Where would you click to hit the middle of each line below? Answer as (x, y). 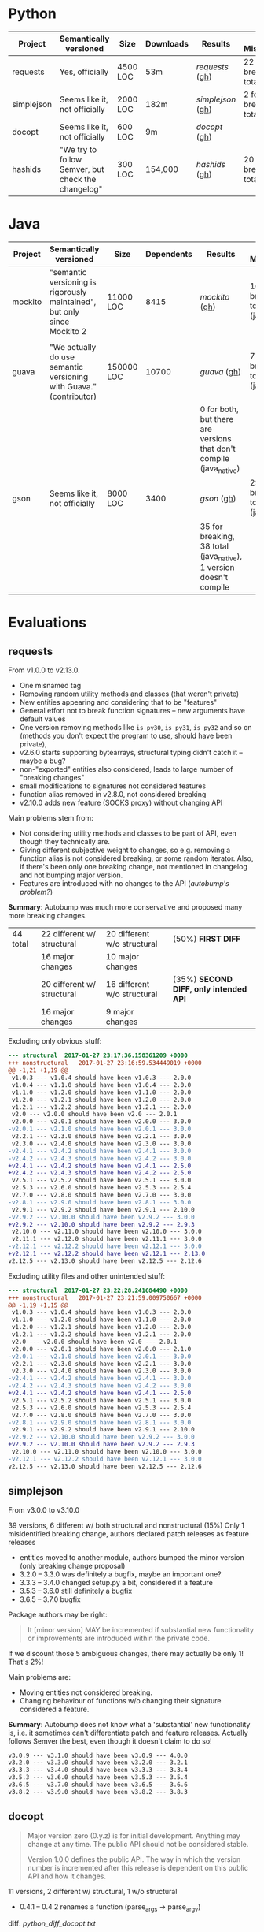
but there (217, 419)
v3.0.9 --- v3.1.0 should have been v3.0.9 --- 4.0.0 (98, 1755)
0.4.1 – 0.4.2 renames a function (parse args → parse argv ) (110, 1907)
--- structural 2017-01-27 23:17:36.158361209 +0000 (98, 1056)
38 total (214, 546)
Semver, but (82, 169)
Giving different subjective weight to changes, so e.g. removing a (125, 850)
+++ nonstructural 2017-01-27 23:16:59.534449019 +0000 (105, 1063)
